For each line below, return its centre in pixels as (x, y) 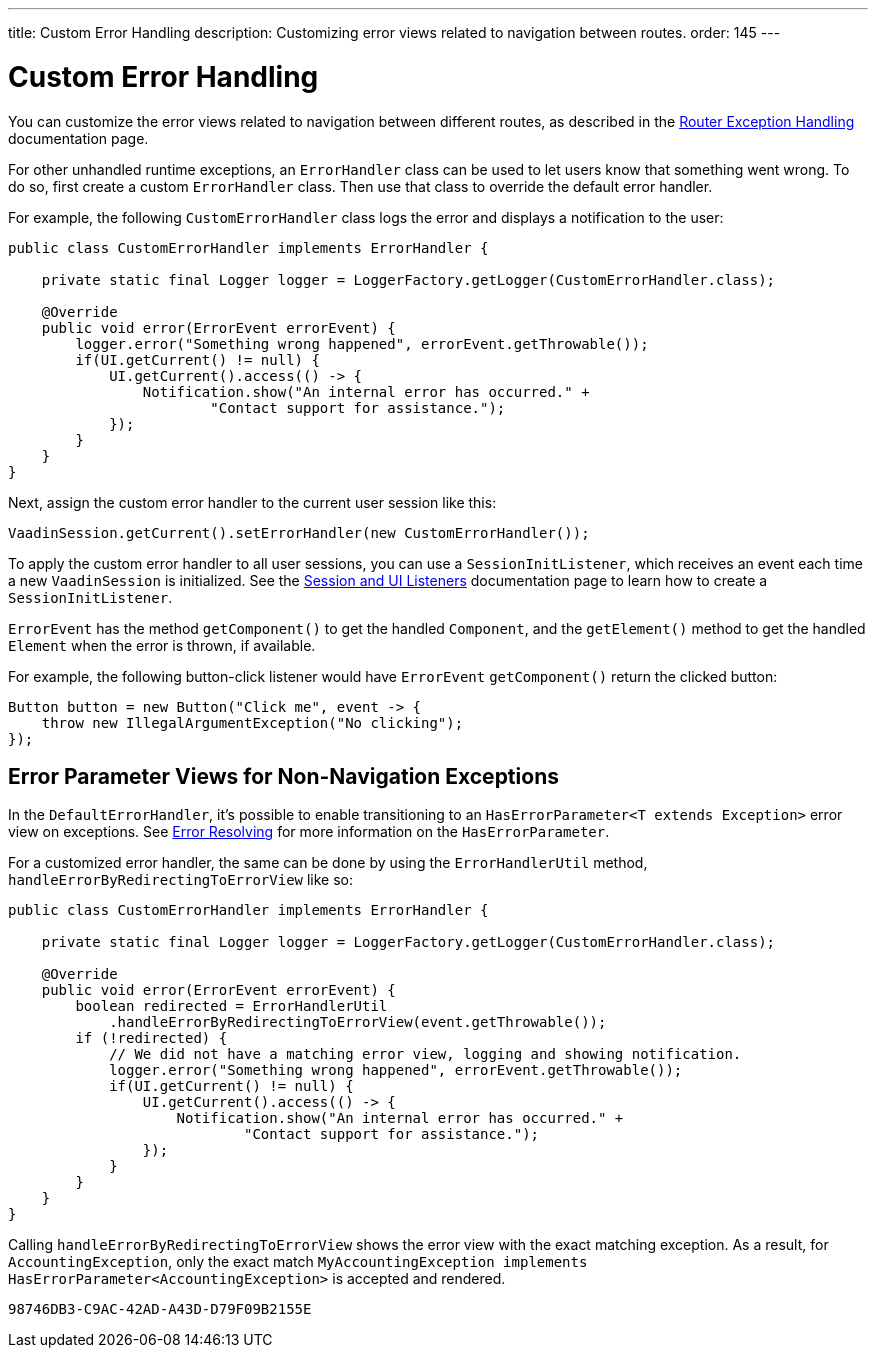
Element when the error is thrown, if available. (162, 645)
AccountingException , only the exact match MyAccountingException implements (298, 1262)
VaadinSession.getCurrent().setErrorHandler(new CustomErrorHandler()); (299, 532)
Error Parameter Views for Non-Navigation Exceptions (283, 776)
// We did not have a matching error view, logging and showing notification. (425, 1054)
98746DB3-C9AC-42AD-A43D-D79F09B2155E (160, 1309)
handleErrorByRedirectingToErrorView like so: (181, 880)
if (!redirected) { (151, 1038)
